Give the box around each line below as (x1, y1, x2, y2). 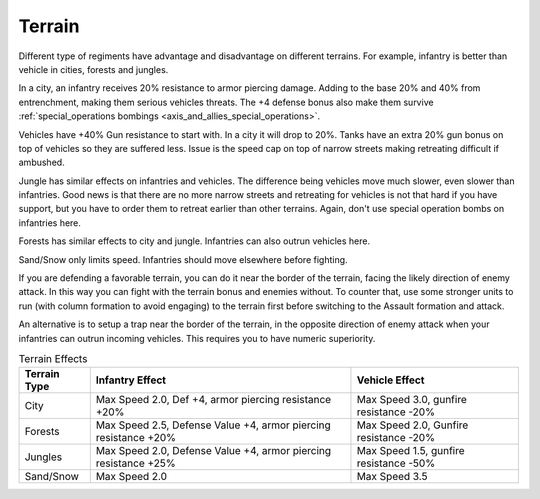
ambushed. (18, 156, 65, 169)
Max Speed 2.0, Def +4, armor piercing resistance (95, 393, 332, 407)
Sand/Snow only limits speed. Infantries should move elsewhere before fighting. (18, 253, 349, 265)
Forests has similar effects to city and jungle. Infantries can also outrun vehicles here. (18, 235, 371, 247)
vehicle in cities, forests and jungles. (18, 63, 169, 75)
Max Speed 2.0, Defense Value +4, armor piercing (95, 444, 332, 458)
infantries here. (18, 216, 82, 229)
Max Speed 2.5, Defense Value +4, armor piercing (95, 418, 332, 432)
